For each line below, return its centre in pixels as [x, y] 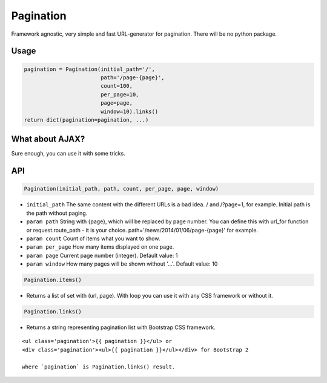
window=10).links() [129, 111]
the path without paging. [57, 213]
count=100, [117, 86]
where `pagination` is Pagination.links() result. [99, 367]
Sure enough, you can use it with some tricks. [68, 154]
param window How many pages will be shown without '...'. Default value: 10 [122, 264]
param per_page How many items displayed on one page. [100, 247]
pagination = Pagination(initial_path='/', [90, 69]
